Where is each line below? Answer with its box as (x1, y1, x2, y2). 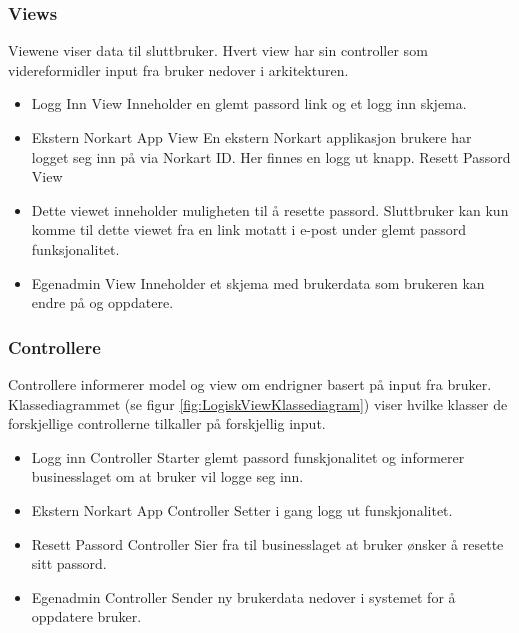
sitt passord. (31, 553, 107, 574)
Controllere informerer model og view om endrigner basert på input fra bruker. (8, 373, 492, 394)
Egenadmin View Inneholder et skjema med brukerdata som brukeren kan (31, 272, 485, 293)
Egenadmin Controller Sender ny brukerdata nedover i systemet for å (31, 586, 456, 607)
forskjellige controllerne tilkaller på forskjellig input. (8, 413, 326, 434)
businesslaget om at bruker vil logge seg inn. (31, 466, 304, 487)
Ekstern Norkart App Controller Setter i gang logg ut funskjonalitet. (31, 499, 453, 520)
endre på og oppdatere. (31, 292, 174, 313)
